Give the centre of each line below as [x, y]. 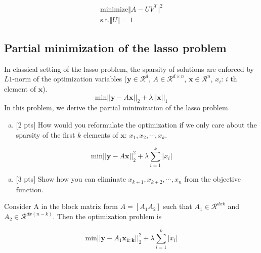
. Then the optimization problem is [107, 216]
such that [178, 206]
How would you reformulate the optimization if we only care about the [147, 124]
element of [20, 88]
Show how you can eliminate [82, 179]
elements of [101, 134]
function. [30, 189]
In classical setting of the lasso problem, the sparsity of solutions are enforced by [129, 69]
